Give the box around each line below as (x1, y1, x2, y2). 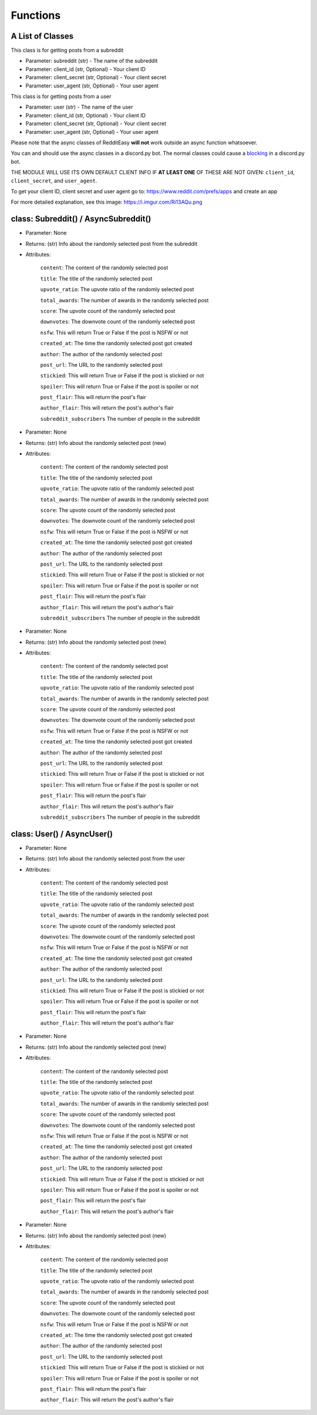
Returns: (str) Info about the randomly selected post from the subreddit (25, 240, 198, 247)
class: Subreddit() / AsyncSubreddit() (11, 214, 151, 224)
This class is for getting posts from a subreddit (11, 47, 124, 54)
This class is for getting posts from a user (11, 93, 112, 100)
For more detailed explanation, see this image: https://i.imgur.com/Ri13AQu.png (11, 198, 203, 205)
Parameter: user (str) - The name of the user (25, 103, 133, 111)
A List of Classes (11, 31, 74, 41)
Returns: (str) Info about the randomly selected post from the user (25, 855, 185, 862)
